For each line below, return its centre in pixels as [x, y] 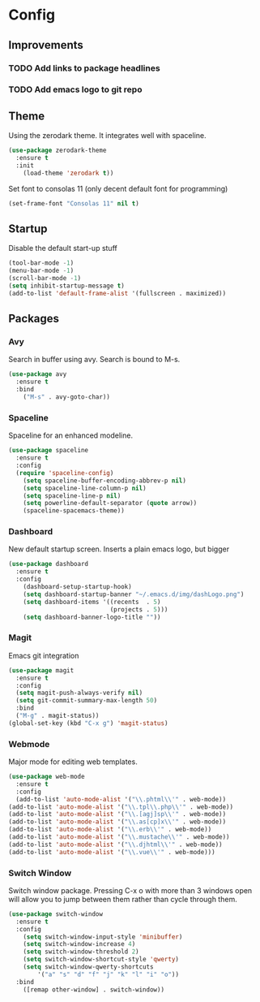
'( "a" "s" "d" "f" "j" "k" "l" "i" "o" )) [109, 974]
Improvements [46, 45]
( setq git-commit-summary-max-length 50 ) [87, 701]
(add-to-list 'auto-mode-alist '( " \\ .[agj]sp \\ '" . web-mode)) [117, 814]
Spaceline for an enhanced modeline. [71, 435]
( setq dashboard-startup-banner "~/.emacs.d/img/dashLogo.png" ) [134, 594]
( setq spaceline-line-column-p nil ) [85, 488]
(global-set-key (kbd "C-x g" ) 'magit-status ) [88, 723]
